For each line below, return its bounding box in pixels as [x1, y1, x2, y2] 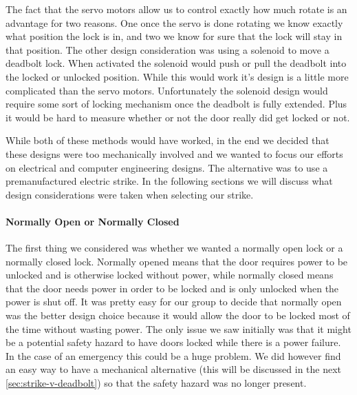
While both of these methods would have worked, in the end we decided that [6, 133, 329, 148]
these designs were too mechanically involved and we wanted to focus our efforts [6, 146, 343, 161]
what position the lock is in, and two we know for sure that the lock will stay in [6, 29, 343, 43]
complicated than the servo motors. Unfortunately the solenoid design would [6, 83, 328, 97]
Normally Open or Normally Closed [6, 214, 180, 228]
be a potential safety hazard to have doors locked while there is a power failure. [6, 335, 341, 350]
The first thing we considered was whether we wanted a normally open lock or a [6, 241, 343, 255]
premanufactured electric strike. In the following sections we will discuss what [6, 174, 333, 188]
